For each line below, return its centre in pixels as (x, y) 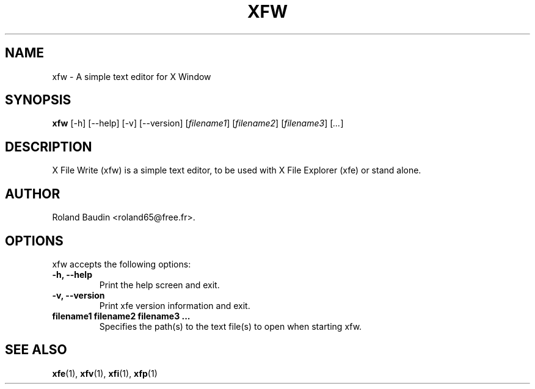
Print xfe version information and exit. (175, 305)
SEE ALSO (36, 350)
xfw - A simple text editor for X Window (132, 76)
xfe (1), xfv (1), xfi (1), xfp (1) (105, 373)
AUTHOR (33, 194)
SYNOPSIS (38, 100)
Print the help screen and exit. (159, 285)
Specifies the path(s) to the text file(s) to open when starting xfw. (231, 326)
